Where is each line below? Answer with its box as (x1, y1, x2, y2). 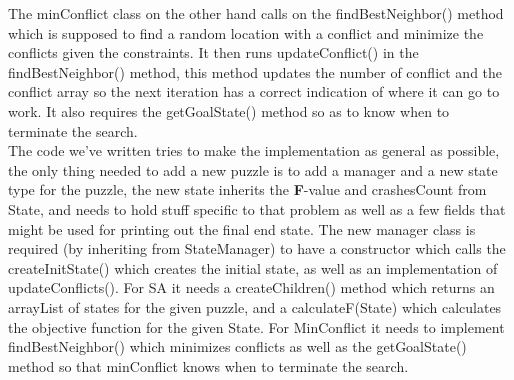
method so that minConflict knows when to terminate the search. (8, 355, 409, 376)
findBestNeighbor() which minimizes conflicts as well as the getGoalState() (8, 336, 467, 357)
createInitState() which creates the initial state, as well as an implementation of (8, 257, 498, 278)
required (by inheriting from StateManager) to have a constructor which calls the (8, 238, 506, 259)
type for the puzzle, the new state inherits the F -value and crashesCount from (8, 179, 487, 200)
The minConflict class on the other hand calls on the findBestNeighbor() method (8, 3, 504, 23)
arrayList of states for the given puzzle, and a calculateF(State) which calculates (8, 296, 502, 317)
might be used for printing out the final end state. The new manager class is (8, 218, 476, 239)
